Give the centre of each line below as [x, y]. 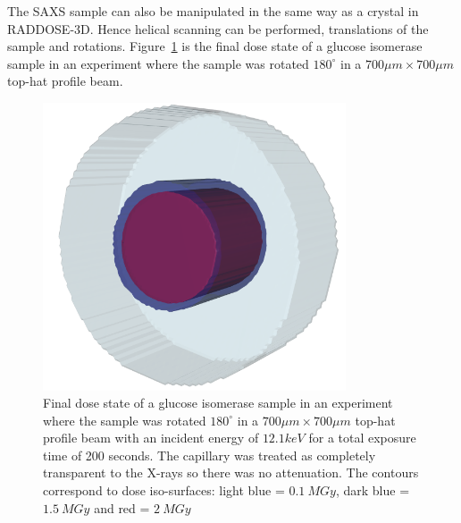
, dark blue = [373, 490]
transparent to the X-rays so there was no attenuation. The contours [231, 472]
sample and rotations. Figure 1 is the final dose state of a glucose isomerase [215, 46]
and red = [122, 507]
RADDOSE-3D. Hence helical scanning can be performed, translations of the [218, 28]
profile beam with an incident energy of [151, 438]
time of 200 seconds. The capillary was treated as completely [210, 455]
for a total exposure [362, 438]
